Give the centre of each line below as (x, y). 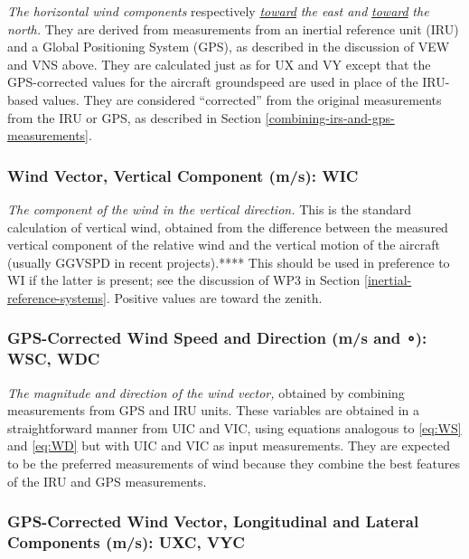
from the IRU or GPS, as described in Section (135, 117)
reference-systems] (57, 297)
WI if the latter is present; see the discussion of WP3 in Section (184, 280)
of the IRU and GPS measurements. (107, 481)
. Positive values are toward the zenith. (214, 297)
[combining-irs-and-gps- (330, 117)
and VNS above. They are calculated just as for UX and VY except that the (219, 64)
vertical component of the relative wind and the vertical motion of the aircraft (224, 245)
